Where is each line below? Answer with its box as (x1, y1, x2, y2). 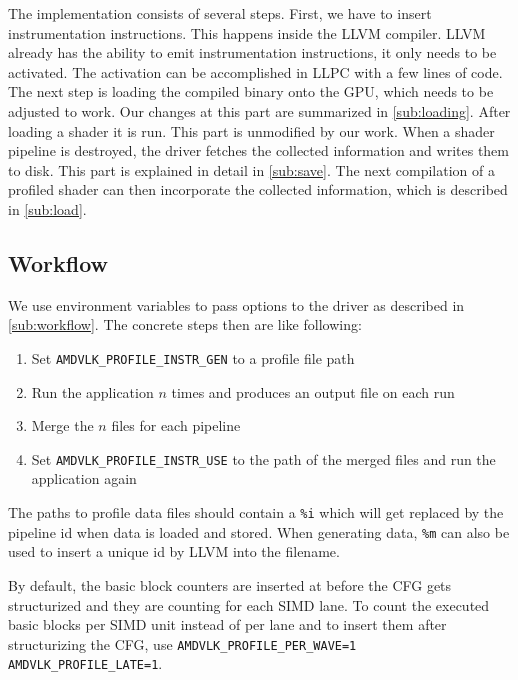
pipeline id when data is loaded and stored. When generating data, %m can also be (8, 521, 510, 542)
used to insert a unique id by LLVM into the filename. (8, 541, 340, 562)
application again (31, 468, 137, 489)
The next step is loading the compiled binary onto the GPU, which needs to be (8, 81, 494, 102)
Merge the (31, 415, 94, 436)
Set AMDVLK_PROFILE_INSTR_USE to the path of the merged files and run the (31, 448, 496, 469)
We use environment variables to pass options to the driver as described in (8, 294, 465, 315)
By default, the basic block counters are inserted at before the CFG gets (8, 574, 452, 595)
